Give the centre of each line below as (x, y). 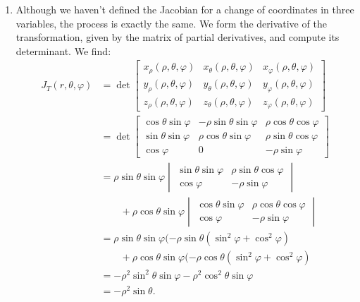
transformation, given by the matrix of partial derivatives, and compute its (178, 37)
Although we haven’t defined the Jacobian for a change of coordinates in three (185, 9)
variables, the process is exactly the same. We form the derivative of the (171, 23)
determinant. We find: (63, 50)
